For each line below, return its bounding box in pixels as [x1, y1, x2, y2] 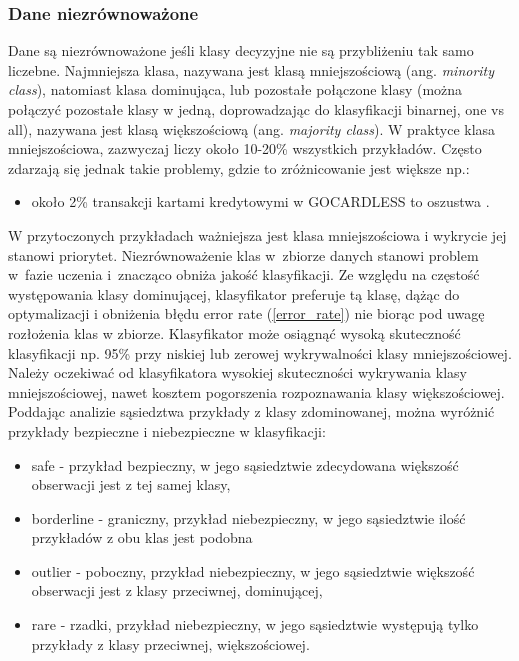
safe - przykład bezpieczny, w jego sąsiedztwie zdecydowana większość [31, 454, 459, 475]
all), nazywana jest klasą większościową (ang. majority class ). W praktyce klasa [8, 118, 496, 139]
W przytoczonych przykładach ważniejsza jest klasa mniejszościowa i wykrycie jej [8, 224, 507, 245]
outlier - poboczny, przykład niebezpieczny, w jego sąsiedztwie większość [31, 560, 475, 581]
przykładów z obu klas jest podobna [31, 527, 253, 548]
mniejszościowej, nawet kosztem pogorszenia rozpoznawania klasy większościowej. [8, 381, 505, 402]
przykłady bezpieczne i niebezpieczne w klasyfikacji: [8, 420, 326, 441]
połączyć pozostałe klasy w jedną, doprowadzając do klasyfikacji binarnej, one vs [8, 99, 504, 119]
